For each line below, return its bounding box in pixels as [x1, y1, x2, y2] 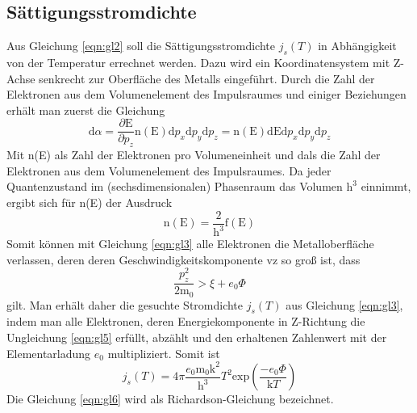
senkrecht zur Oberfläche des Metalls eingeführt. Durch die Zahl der [39, 70, 375, 86]
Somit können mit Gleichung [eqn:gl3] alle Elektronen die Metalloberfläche [6, 235, 374, 252]
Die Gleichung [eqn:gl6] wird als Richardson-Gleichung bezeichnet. [6, 390, 334, 407]
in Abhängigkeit [318, 37, 397, 54]
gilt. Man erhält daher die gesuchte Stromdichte [6, 296, 244, 313]
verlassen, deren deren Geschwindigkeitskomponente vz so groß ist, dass [6, 251, 361, 268]
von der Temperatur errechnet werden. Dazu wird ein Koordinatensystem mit [6, 54, 390, 70]
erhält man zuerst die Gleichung [6, 101, 165, 118]
